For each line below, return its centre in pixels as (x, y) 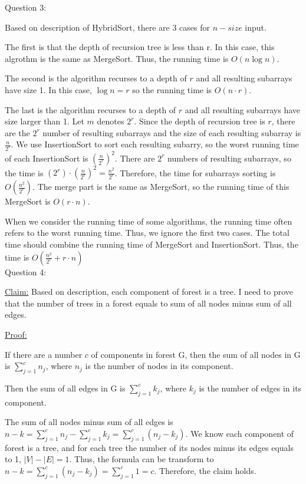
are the (17, 132)
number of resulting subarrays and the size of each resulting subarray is (172, 132)
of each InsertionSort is (47, 158)
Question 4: (26, 271)
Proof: (16, 334)
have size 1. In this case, (48, 89)
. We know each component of (240, 433)
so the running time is (172, 89)
